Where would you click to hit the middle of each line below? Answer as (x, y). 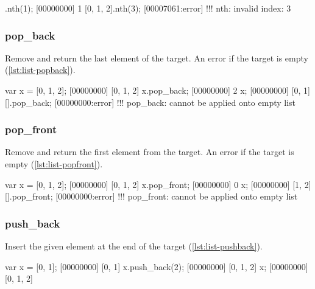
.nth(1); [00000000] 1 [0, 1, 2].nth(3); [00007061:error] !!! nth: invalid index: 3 (148, 8)
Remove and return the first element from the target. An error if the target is (150, 152)
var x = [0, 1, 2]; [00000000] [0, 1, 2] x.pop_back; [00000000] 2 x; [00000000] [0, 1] (157, 90)
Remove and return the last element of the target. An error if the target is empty (157, 57)
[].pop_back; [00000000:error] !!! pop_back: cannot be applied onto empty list (150, 102)
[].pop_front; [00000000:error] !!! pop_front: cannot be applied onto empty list (151, 196)
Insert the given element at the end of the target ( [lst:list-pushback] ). (134, 246)
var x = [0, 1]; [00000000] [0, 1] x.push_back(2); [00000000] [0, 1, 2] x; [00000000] (157, 266)
